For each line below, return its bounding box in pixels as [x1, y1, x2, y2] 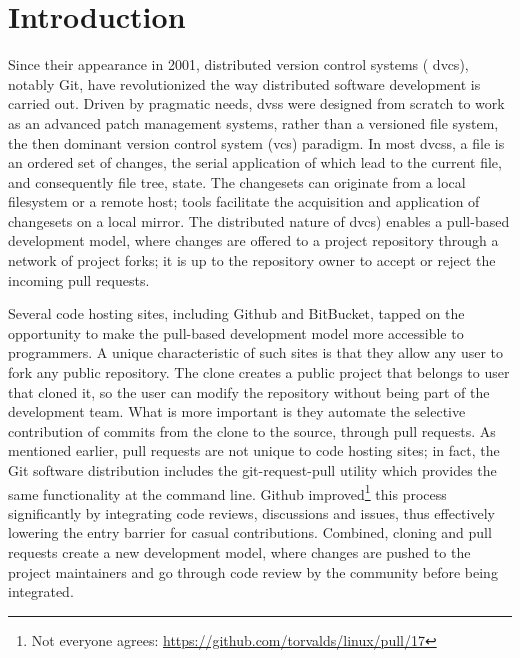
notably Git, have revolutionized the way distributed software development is [8, 73, 481, 94]
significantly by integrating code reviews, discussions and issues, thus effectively [8, 502, 495, 523]
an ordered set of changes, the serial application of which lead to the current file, [8, 152, 502, 173]
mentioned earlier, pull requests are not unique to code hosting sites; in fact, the [8, 440, 500, 461]
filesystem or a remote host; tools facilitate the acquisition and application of [8, 191, 480, 212]
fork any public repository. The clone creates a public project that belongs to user [8, 362, 510, 383]
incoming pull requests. [8, 269, 150, 290]
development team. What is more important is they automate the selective [8, 401, 466, 422]
